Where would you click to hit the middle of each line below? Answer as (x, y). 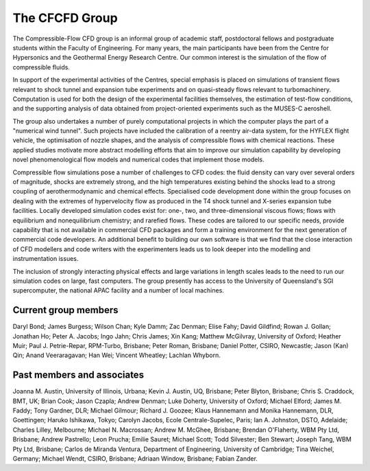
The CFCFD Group (65, 18)
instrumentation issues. (46, 259)
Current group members (65, 310)
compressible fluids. (41, 67)
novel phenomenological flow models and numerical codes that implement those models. (138, 160)
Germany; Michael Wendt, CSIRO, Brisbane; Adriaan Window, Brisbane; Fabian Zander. (135, 459)
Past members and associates (78, 375)
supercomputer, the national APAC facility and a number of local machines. (118, 290)
